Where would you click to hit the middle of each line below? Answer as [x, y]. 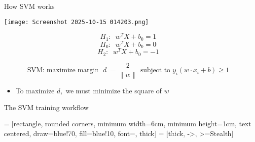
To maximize [35, 90]
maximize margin [73, 71]
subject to [155, 71]
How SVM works [29, 6]
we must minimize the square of [114, 90]
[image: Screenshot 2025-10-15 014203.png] [76, 22]
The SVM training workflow [46, 107]
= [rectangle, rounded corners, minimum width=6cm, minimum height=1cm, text [128, 124]
